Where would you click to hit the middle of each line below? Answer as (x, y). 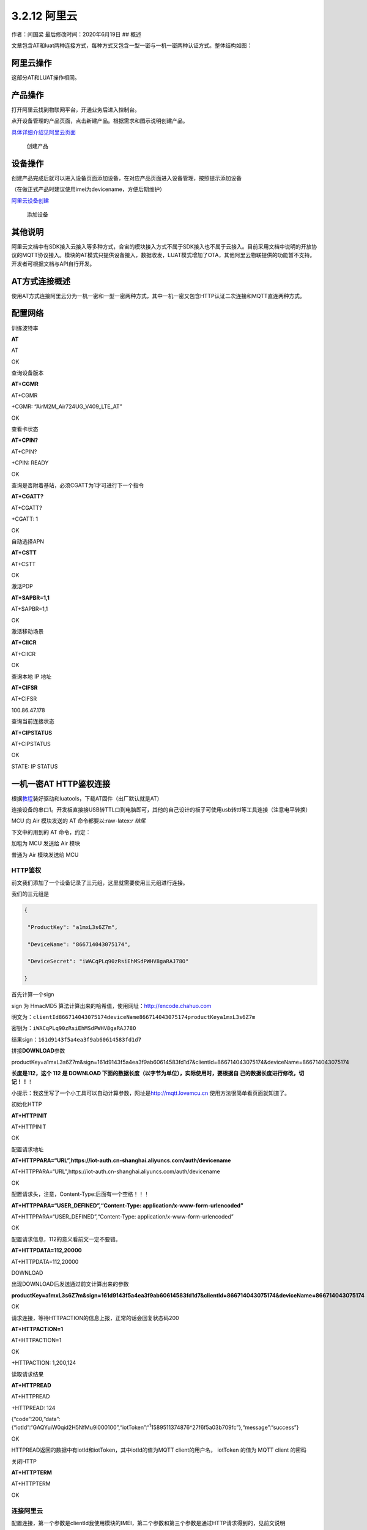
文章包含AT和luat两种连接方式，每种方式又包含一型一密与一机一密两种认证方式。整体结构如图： (132, 45)
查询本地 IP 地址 (32, 676)
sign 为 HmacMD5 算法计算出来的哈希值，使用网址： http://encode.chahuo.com (111, 1006)
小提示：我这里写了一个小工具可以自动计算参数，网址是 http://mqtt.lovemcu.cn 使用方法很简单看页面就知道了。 (151, 1093)
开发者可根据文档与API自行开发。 (53, 264)
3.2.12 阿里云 (44, 16)
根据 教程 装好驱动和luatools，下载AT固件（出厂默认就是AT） (87, 798)
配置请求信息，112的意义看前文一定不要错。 (66, 1239)
